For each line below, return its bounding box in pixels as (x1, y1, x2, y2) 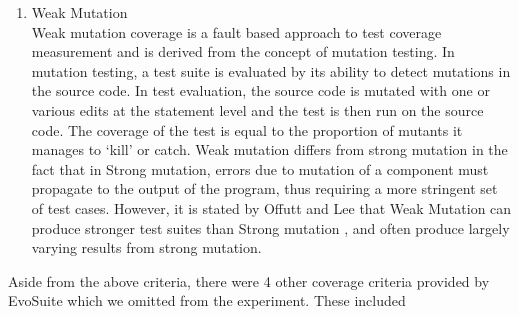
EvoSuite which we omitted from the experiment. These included (8, 290, 406, 311)
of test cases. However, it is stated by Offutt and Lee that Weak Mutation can (31, 197, 512, 218)
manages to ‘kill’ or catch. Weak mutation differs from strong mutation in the (31, 139, 508, 160)
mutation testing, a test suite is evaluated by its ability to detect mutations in (31, 60, 511, 81)
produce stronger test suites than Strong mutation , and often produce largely (31, 217, 510, 238)
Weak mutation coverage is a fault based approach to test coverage (31, 21, 442, 42)
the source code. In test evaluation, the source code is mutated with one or (31, 80, 490, 101)
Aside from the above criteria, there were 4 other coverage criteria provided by (8, 270, 490, 291)
